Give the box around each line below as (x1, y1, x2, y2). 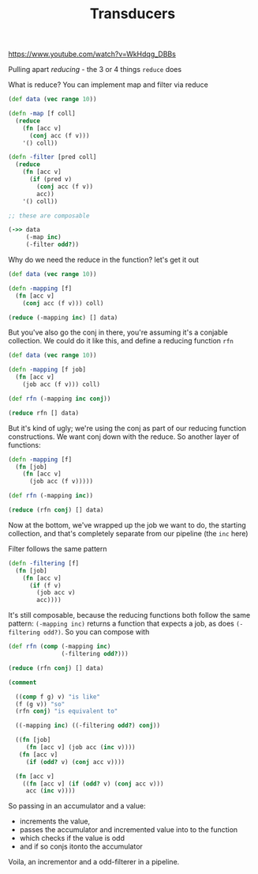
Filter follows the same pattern (8, 543, 108, 554)
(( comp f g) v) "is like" (15, 693, 101, 701)
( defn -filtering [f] (8, 559, 80, 567)
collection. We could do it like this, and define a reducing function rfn (8, 336, 234, 346)
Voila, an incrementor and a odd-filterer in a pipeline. (8, 857, 180, 867)
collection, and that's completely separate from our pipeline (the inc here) (8, 528, 249, 538)
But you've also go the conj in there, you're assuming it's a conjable (8, 327, 229, 337)
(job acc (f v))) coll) (22, 380, 101, 388)
